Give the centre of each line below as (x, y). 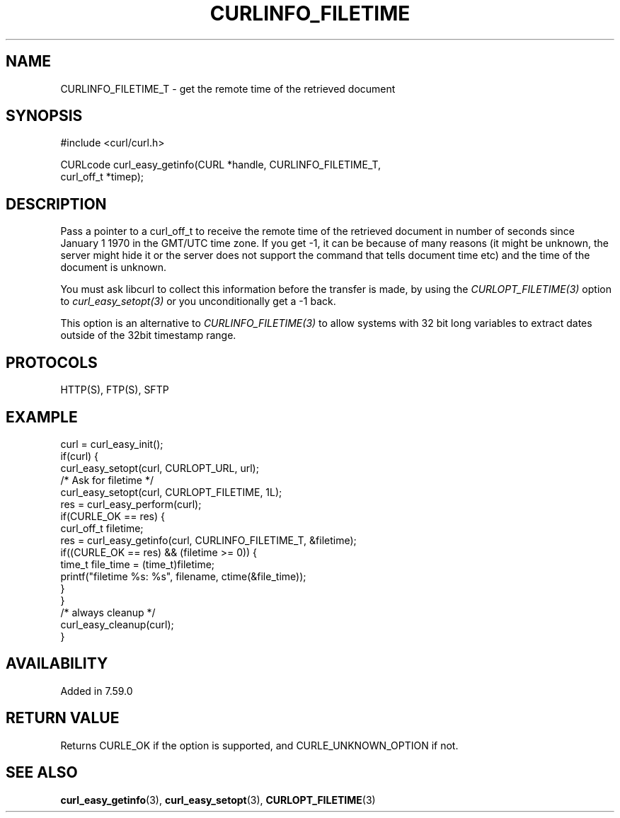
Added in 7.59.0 (97, 691)
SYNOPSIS (44, 116)
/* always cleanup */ (108, 612)
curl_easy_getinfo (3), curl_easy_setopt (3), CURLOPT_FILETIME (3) (218, 800)
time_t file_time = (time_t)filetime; (138, 564)
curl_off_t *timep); (102, 177)
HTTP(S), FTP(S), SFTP (115, 390)
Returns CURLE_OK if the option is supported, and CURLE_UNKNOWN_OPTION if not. (259, 745)
